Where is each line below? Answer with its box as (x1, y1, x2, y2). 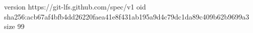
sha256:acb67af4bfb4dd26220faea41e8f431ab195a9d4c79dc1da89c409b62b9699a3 (4, 11, 249, 21)
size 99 (4, 21, 25, 31)
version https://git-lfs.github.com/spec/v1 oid (4, 1, 146, 11)
